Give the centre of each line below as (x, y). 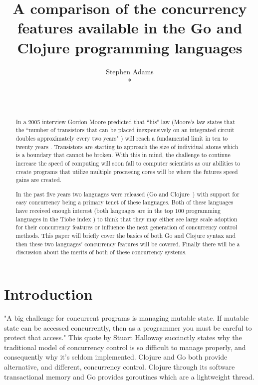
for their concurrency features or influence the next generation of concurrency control (127, 227)
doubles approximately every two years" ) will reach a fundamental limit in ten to (122, 138)
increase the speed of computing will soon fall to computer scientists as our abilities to (128, 163)
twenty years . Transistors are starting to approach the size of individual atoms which (127, 146)
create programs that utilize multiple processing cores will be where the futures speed (127, 171)
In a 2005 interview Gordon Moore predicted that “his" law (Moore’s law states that (125, 121)
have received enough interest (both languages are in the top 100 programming (118, 211)
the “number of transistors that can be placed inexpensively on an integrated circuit (125, 130)
